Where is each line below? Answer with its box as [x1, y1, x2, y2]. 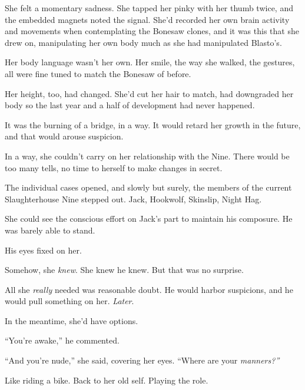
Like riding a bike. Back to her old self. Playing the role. [5, 374, 208, 386]
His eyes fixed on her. [5, 244, 82, 256]
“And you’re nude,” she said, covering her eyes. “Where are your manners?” [5, 354, 280, 366]
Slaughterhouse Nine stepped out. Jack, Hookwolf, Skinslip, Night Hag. [5, 192, 262, 205]
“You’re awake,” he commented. [5, 334, 120, 346]
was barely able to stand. [5, 224, 95, 236]
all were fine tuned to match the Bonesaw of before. [5, 67, 191, 79]
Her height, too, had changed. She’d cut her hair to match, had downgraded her [5, 87, 294, 99]
